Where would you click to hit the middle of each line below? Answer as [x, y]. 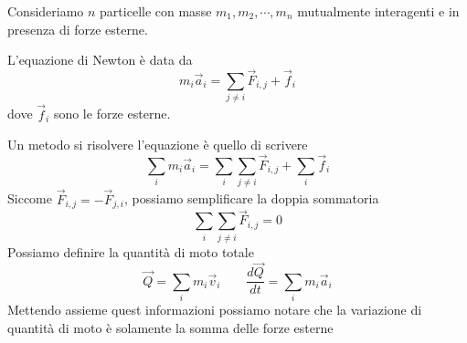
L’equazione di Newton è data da [100, 60]
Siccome [30, 198]
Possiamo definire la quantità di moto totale [131, 251]
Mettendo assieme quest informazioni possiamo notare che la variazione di [215, 310]
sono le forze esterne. [112, 114]
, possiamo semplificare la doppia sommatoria [252, 198]
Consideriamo [46, 11]
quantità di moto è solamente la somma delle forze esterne [170, 327]
